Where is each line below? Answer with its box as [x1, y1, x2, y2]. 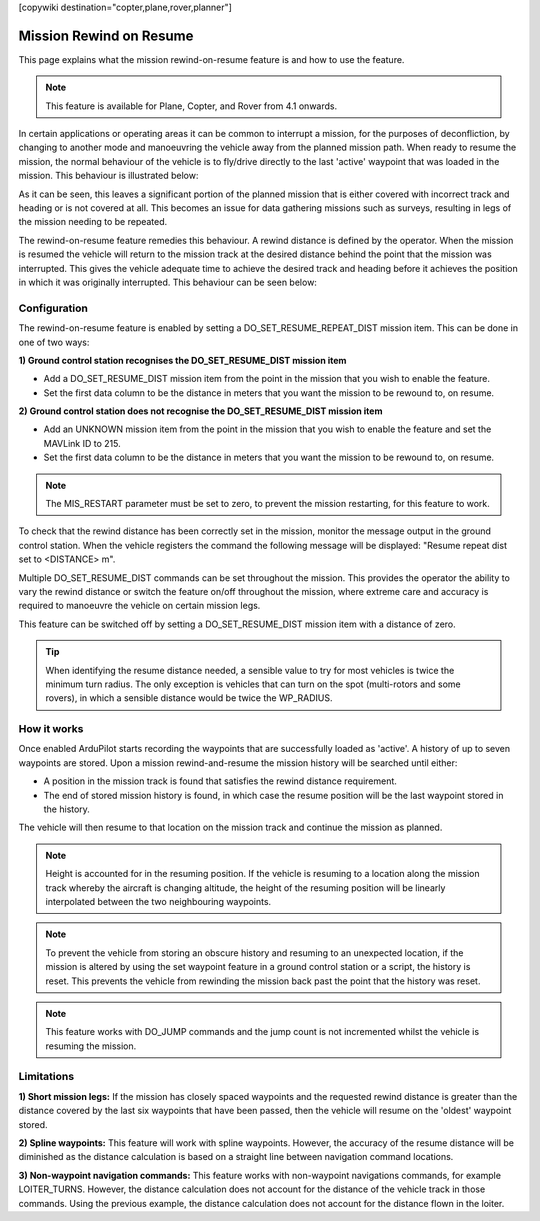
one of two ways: [18, 336, 90, 348]
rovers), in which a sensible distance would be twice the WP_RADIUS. [45, 692, 333, 704]
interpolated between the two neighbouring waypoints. [45, 895, 272, 907]
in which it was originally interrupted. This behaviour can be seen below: [18, 276, 317, 288]
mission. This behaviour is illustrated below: [18, 170, 199, 182]
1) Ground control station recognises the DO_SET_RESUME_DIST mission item [18, 354, 347, 366]
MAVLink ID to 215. [43, 437, 121, 449]
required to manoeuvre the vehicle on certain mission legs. [18, 600, 261, 612]
